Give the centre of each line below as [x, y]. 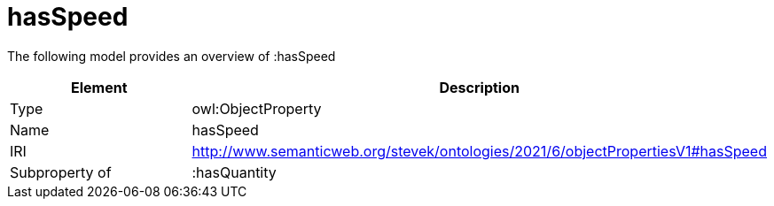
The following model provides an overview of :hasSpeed [172, 56]
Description [479, 87]
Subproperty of [61, 172]
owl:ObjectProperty [257, 108]
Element [99, 87]
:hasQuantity [234, 172]
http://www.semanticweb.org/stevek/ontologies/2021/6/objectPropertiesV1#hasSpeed [479, 151]
